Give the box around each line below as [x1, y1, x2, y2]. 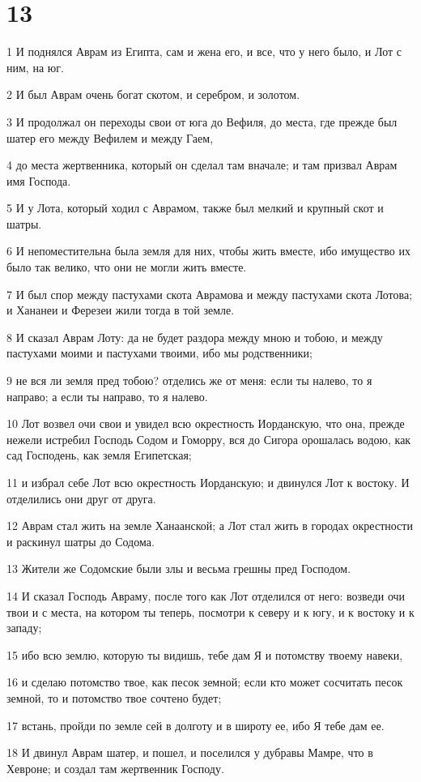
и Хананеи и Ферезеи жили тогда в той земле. [6, 301, 235, 318]
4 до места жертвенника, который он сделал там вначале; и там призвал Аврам [6, 156, 398, 173]
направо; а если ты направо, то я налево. [6, 387, 208, 404]
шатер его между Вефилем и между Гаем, [6, 129, 214, 146]
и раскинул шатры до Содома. [6, 532, 155, 549]
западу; [6, 619, 42, 636]
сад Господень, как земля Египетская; [6, 447, 192, 464]
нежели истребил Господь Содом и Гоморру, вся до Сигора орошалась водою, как [6, 430, 411, 447]
